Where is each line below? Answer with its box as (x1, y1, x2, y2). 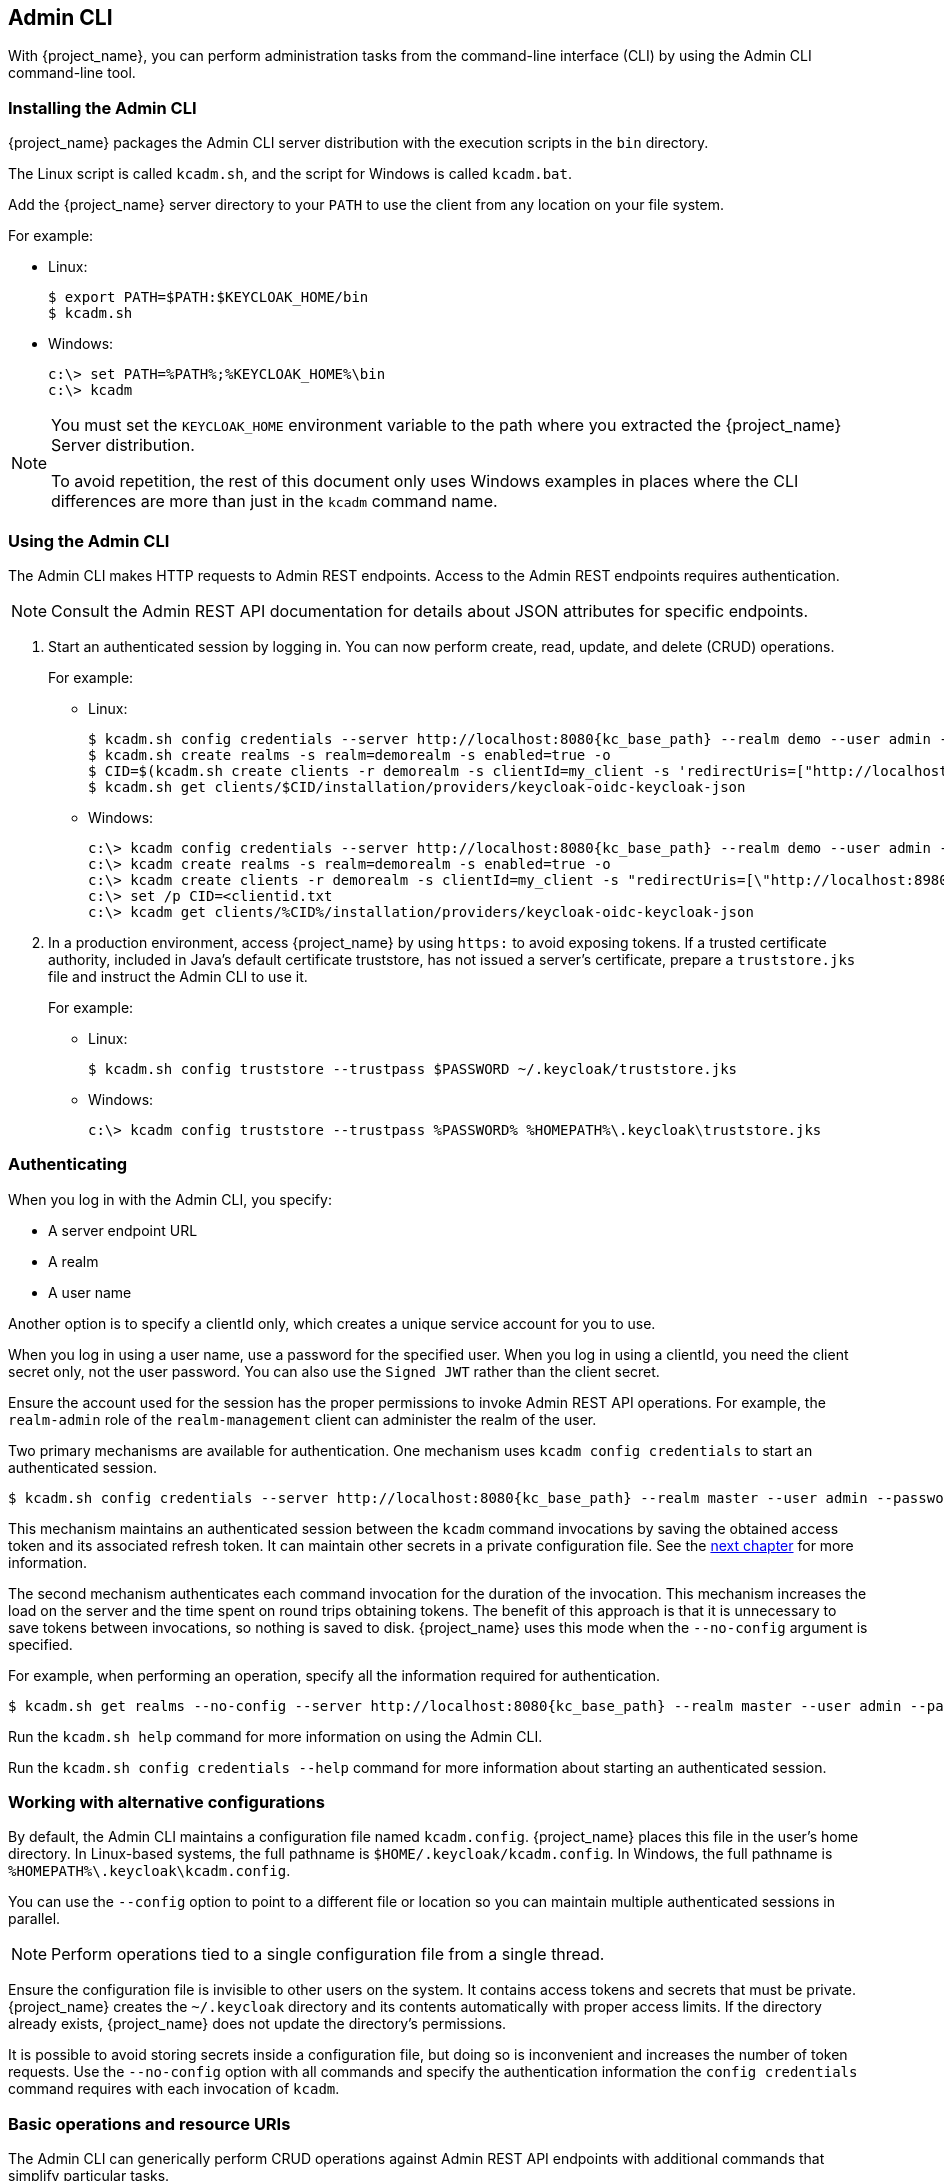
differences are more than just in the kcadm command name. (51, 491, 498, 512)
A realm (48, 1252, 99, 1270)
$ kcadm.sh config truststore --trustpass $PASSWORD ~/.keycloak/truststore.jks (88, 1060, 738, 1077)
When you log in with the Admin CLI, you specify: (8, 1190, 332, 1208)
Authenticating (8, 1154, 128, 1175)
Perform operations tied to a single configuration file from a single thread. (51, 1944, 605, 1965)
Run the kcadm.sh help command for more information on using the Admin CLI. (8, 1727, 543, 1745)
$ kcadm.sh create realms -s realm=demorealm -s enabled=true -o (88, 746, 611, 763)
